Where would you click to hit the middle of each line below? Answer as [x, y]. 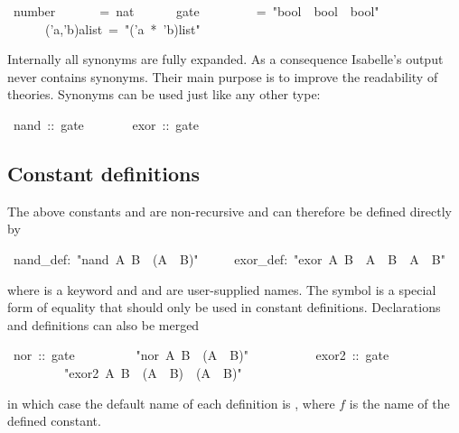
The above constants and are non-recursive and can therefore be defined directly [230, 211]
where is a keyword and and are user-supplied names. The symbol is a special [222, 289]
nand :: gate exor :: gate [106, 124]
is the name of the [399, 403]
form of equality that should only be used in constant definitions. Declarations [224, 307]
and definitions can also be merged [103, 324]
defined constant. [54, 421]
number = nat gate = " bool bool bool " [196, 11]
